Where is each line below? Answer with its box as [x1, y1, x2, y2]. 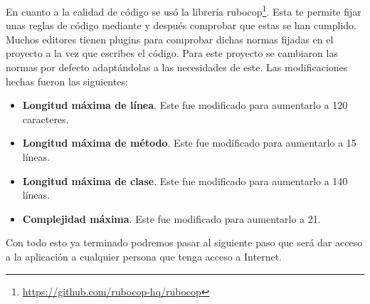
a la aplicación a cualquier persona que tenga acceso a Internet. [6, 248, 282, 263]
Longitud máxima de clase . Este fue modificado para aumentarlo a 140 [22, 173, 348, 188]
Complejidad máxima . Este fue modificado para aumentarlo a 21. [22, 211, 321, 226]
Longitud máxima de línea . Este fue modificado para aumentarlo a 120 [22, 98, 348, 112]
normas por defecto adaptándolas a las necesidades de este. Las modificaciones [6, 60, 348, 75]
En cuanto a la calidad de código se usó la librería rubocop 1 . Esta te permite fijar [6, 2, 361, 19]
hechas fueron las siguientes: [6, 73, 128, 88]
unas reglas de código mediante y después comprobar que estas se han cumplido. [6, 18, 356, 33]
